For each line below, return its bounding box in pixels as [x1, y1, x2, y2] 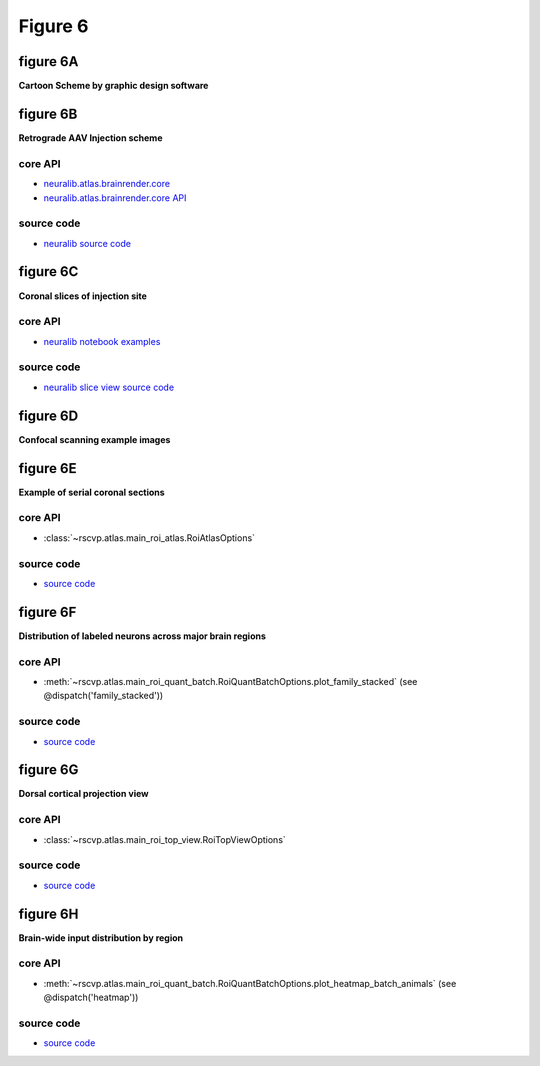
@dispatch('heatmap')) [43, 991, 139, 1004]
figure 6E [18, 460, 77, 477]
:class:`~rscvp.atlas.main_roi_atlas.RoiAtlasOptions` [43, 531, 255, 544]
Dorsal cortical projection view [18, 788, 149, 800]
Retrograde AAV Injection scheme [18, 131, 163, 144]
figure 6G [18, 761, 79, 779]
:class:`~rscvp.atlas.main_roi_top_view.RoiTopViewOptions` [43, 833, 287, 845]
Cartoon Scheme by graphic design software [18, 80, 209, 92]
